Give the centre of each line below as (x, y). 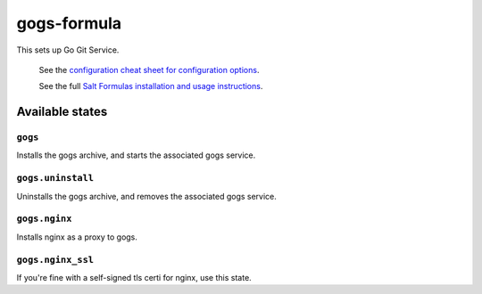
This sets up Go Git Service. (68, 50)
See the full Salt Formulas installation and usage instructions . (151, 86)
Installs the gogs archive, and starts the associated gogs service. (136, 155)
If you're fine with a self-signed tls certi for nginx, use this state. (134, 277)
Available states (62, 112)
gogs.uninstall (55, 178)
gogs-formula (69, 23)
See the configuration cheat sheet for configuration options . (149, 69)
